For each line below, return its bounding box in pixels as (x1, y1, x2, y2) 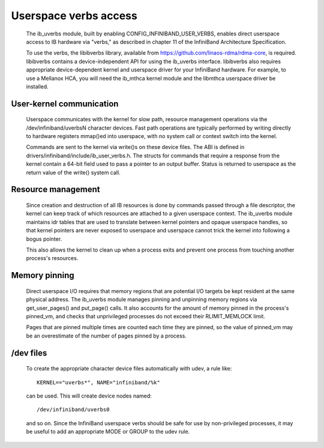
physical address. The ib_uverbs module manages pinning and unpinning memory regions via (26, 296, 257, 303)
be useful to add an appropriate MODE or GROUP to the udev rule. (26, 428, 190, 435)
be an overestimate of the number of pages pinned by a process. (26, 332, 187, 339)
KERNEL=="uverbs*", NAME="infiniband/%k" (37, 379, 160, 386)
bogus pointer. (26, 235, 62, 243)
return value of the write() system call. (26, 169, 121, 176)
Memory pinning (11, 270, 74, 280)
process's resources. (26, 255, 79, 262)
